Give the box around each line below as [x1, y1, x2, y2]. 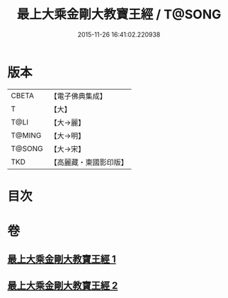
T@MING [11, 130, 42, 140]
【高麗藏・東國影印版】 [50, 157, 129, 167]
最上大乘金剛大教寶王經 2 [7, 280, 118, 292]
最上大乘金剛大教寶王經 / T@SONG [16, 6, 222, 23]
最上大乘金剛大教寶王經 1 [7, 254, 117, 266]
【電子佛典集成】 [50, 91, 108, 101]
